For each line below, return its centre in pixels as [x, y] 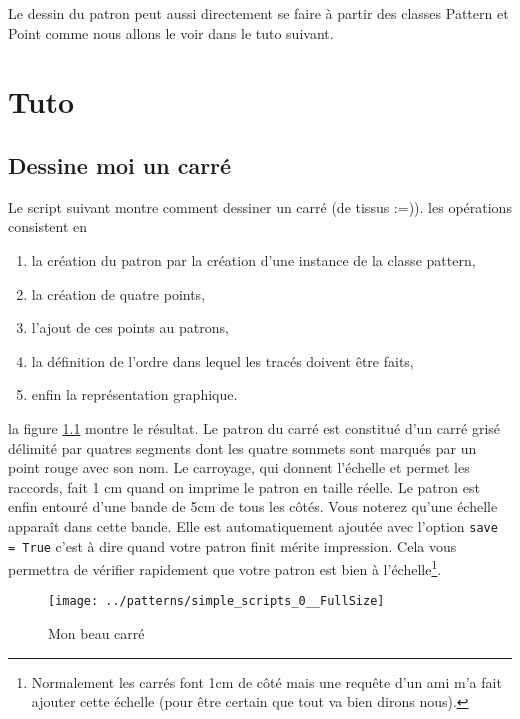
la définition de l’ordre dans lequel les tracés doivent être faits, [222, 360]
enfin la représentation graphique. [134, 394]
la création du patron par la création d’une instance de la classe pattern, [253, 259]
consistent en [48, 226]
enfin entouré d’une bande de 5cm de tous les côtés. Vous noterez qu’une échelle [253, 506]
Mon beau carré [96, 633]
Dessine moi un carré [120, 164]
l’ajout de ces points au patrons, [130, 327]
